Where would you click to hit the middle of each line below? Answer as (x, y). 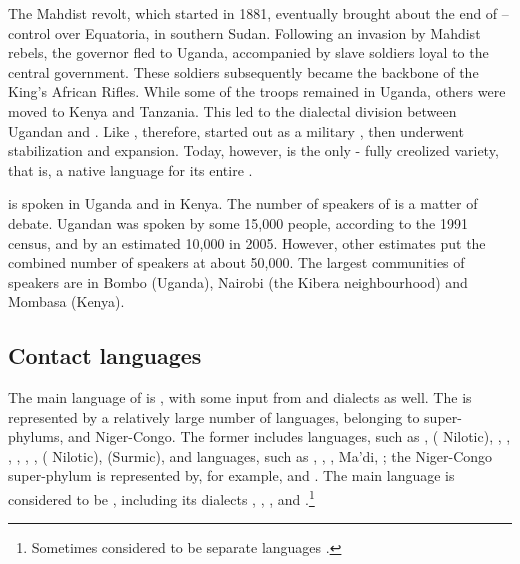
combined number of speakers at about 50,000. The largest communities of (236, 262)
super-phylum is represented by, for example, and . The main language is (231, 475)
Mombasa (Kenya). (66, 301)
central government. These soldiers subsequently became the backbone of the (243, 71)
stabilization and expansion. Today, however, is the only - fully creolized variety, (253, 150)
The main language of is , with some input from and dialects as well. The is (240, 397)
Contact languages (105, 355)
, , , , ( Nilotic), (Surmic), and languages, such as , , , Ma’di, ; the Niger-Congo (250, 455)
